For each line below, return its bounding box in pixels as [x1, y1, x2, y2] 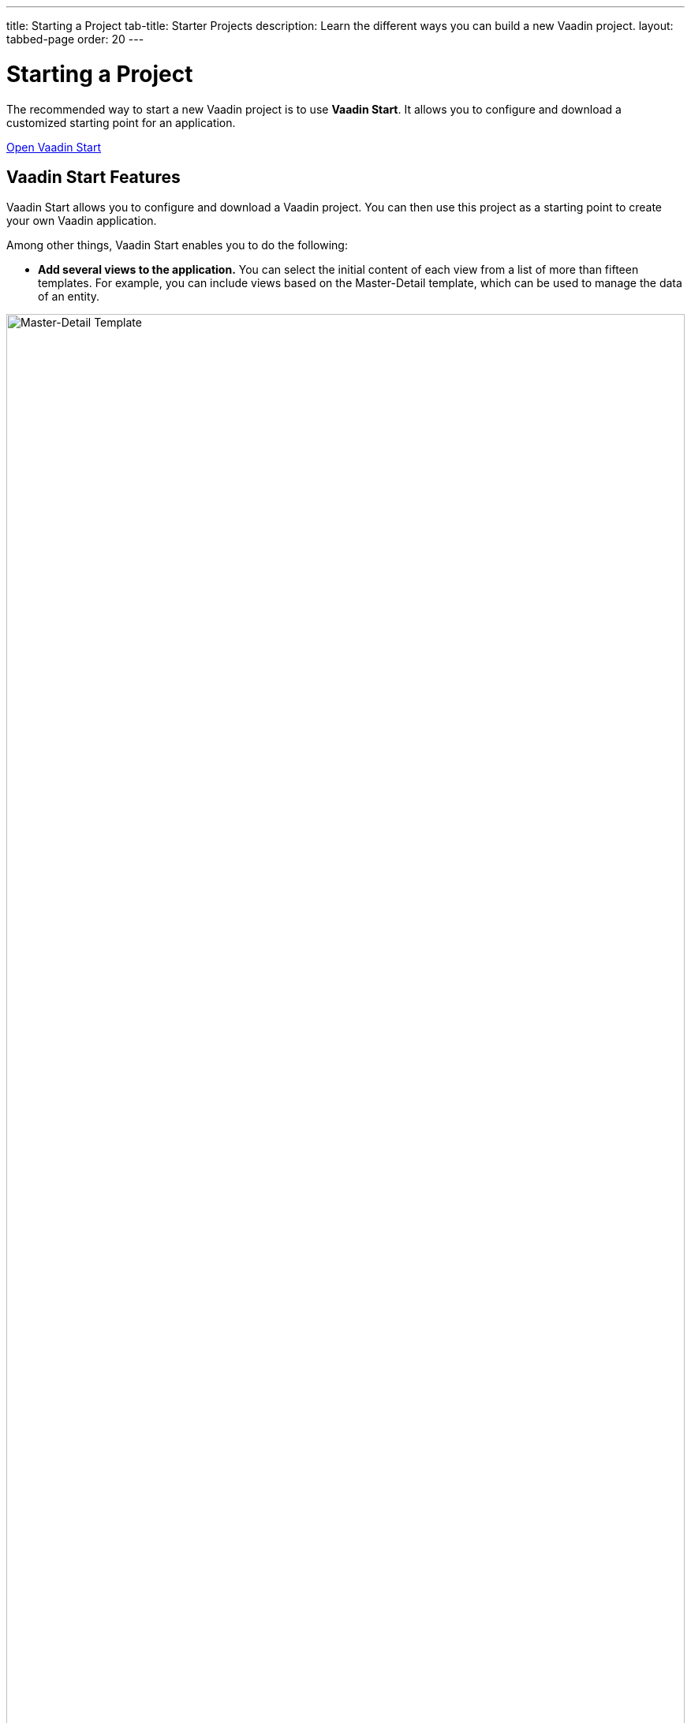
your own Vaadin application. [6, 214, 157, 228]
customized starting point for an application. [6, 115, 236, 129]
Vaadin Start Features [6, 166, 181, 187]
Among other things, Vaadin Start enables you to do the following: [6, 238, 348, 252]
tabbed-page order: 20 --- [6, 32, 144, 46]
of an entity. [38, 290, 100, 304]
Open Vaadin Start [6, 140, 102, 154]
